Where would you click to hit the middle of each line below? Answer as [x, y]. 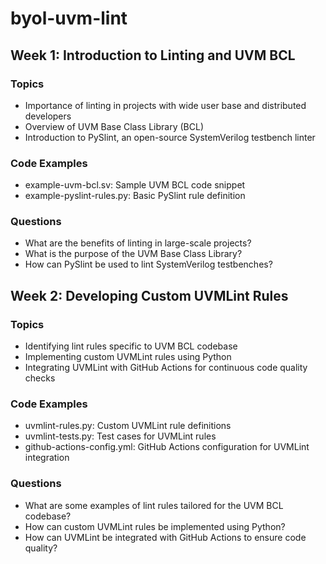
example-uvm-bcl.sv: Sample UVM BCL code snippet [135, 185]
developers [48, 116]
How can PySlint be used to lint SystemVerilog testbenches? [148, 264]
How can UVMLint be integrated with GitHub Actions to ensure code [165, 537]
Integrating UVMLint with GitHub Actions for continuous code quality [166, 368]
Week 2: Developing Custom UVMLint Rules [149, 295]
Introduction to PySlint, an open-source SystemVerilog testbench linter [170, 137]
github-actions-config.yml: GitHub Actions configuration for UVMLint [167, 447]
